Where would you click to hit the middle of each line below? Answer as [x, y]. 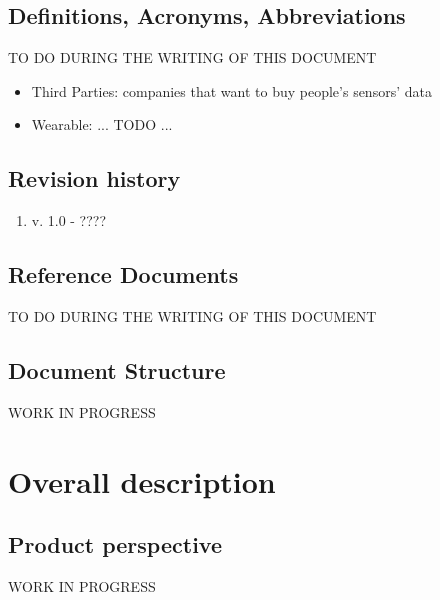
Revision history [94, 178]
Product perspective [115, 544]
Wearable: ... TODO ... [102, 124]
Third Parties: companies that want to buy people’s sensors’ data [231, 90]
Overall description [142, 480]
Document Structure [117, 369]
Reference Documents [123, 274]
